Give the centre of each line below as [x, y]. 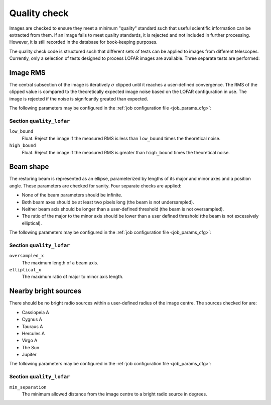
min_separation [28, 387]
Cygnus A [32, 320]
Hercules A [33, 333]
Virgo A [30, 340]
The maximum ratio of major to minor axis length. [73, 277]
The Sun [31, 347]
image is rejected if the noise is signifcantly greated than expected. [79, 98]
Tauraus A [32, 326]
